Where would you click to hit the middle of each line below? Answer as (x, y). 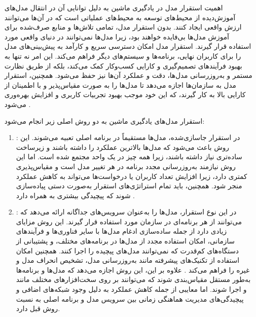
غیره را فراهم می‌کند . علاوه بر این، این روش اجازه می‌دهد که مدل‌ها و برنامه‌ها (133, 269)
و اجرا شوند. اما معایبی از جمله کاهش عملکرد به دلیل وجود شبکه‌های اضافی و (131, 289)
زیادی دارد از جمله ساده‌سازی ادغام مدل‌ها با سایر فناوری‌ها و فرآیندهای (121, 231)
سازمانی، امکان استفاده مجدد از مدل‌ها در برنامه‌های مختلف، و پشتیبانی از (125, 241)
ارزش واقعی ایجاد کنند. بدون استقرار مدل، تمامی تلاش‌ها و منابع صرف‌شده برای (123, 27)
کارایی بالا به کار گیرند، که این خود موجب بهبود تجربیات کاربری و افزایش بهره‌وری (125, 94)
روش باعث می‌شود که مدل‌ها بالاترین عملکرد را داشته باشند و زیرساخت (123, 147)
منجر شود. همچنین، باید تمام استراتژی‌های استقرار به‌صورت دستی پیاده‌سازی (129, 186)
